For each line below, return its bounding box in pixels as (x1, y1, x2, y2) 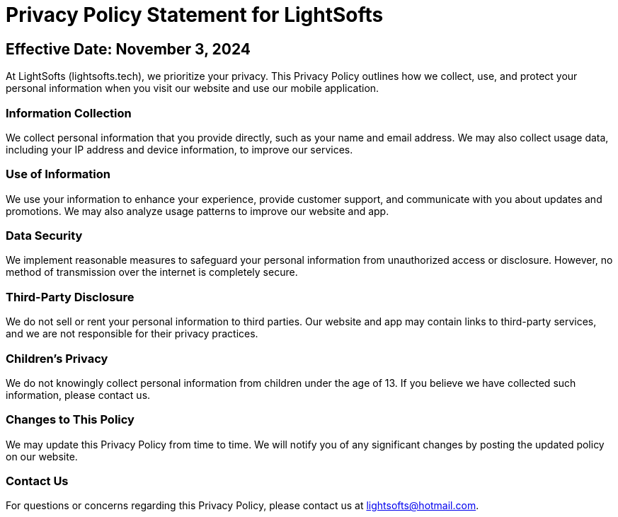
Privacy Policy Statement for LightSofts (6, 3, 384, 27)
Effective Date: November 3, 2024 (6, 40, 251, 58)
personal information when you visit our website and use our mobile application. (6, 82, 379, 95)
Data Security (6, 228, 83, 243)
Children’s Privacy (6, 351, 108, 366)
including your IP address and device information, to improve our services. (6, 143, 353, 156)
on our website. (6, 450, 78, 463)
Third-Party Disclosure (6, 289, 135, 304)
